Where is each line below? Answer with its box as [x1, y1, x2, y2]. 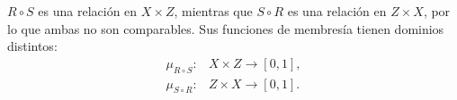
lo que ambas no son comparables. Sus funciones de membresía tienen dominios [7, 19, 444, 37]
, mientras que [174, 2, 253, 20]
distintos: [7, 37, 58, 55]
